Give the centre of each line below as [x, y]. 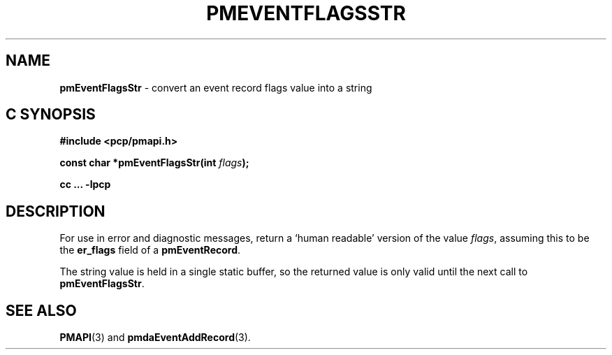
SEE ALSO [41, 310]
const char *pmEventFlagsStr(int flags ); [154, 163]
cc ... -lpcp [85, 184]
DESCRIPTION [56, 211]
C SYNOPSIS [51, 115]
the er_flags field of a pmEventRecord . [150, 250]
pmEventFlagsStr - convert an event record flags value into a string [216, 87]
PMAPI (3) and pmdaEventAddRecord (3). [155, 338]
